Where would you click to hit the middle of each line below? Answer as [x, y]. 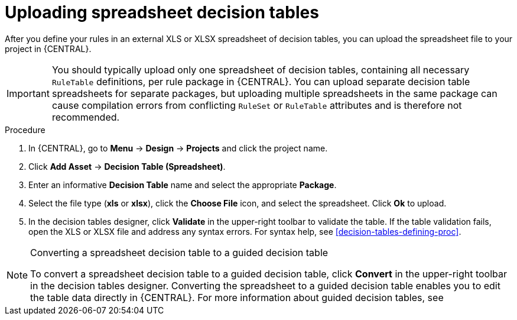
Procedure [25, 130]
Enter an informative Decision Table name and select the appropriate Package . [183, 185]
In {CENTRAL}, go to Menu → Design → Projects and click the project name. [178, 148]
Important [28, 93]
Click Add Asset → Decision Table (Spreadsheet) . [127, 166]
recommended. [86, 117]
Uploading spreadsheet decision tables [162, 12]
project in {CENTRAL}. [48, 49]
